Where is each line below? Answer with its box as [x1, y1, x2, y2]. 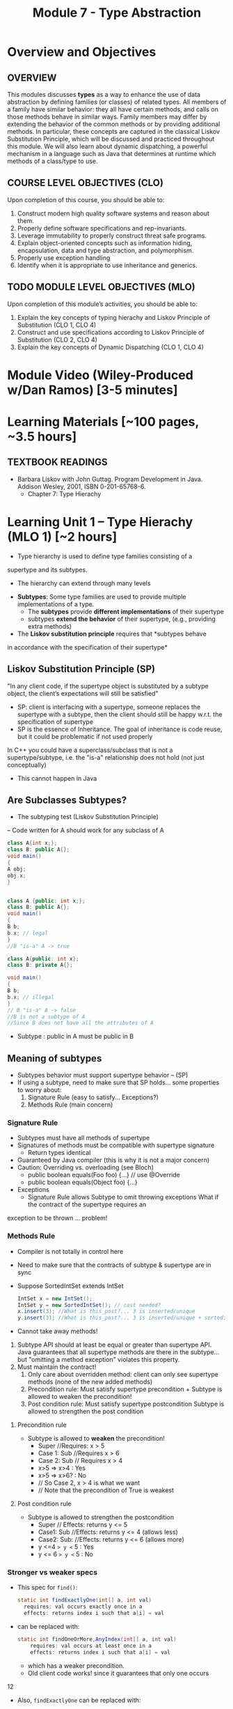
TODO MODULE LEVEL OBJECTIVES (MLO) [7, 281, 196, 293]
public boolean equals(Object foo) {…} [27, 1178, 138, 1186]
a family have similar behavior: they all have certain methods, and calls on [7, 105, 219, 113]
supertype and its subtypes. [7, 565, 88, 574]
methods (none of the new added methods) [27, 1378, 153, 1386]
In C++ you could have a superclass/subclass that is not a [7, 746, 173, 754]
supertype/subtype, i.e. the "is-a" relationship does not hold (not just [7, 753, 205, 761]
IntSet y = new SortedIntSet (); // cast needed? [17, 1301, 161, 1308]
